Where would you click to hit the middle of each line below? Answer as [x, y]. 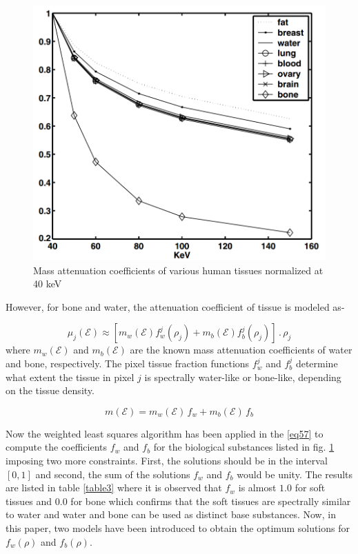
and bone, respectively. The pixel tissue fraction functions [128, 363]
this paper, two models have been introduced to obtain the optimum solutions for [178, 527]
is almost [257, 488]
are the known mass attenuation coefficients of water [241, 350]
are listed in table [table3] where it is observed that [114, 488]
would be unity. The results [295, 474]
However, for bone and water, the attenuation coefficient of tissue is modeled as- [175, 306]
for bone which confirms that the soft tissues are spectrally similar [211, 501]
